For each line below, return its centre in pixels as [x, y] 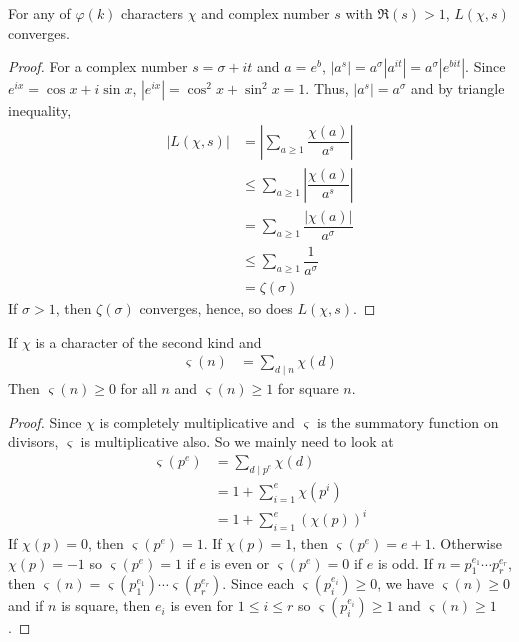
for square [308, 388]
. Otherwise [466, 543]
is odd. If [405, 562]
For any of [39, 13]
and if [26, 605]
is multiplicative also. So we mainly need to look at [237, 441]
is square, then [106, 605]
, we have [406, 583]
